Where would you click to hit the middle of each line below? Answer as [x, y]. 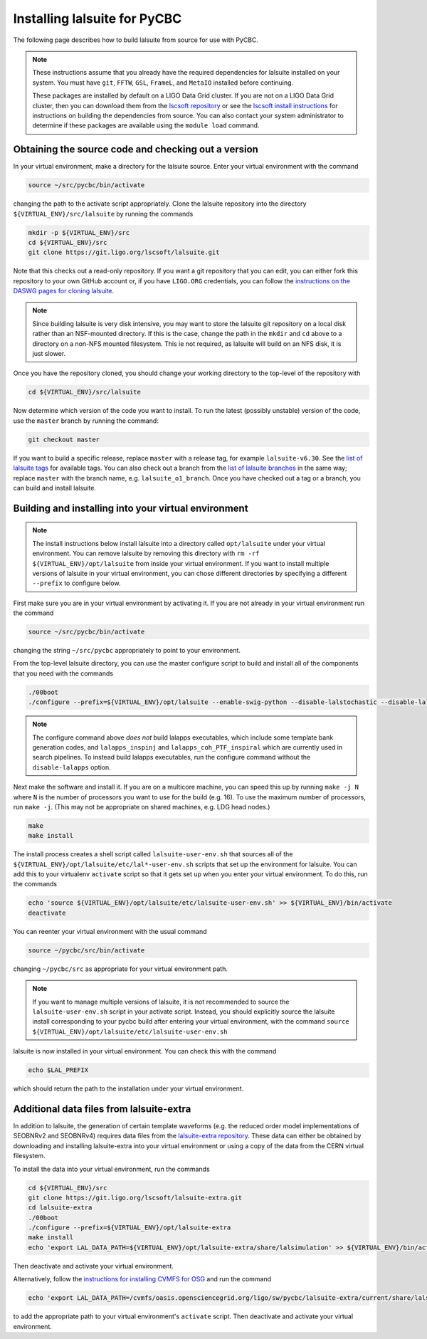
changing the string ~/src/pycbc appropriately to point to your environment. [127, 651]
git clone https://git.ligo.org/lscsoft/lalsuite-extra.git [135, 1197]
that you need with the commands [63, 673]
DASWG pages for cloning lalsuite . [64, 291]
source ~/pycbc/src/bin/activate [86, 950]
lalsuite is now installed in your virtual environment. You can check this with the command [145, 1051]
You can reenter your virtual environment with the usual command [110, 931]
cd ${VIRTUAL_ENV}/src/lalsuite [85, 392]
